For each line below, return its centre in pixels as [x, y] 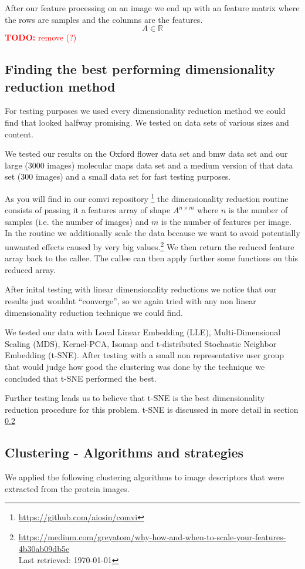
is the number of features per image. [226, 221]
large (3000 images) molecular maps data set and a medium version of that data [149, 165]
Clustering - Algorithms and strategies [124, 452]
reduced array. [30, 269]
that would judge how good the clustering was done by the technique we [135, 366]
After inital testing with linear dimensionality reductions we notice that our [141, 289]
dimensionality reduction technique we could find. [94, 312]
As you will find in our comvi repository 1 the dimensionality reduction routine [147, 197]
